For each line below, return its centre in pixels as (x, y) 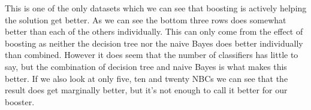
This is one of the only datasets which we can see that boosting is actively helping (156, 8)
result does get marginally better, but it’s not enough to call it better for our (146, 90)
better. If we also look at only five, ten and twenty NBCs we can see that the (147, 78)
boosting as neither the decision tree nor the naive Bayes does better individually (154, 43)
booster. (20, 101)
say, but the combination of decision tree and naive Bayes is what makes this (146, 66)
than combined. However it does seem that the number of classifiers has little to (152, 55)
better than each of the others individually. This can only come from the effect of (154, 31)
